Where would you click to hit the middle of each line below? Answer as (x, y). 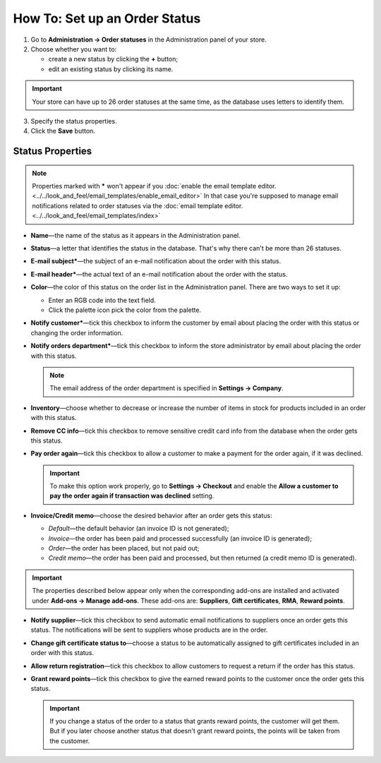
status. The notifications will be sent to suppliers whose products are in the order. (149, 630)
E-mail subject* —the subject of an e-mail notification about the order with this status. (156, 261)
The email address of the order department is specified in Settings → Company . (167, 388)
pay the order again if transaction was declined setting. (132, 496)
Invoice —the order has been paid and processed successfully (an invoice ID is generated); (180, 538)
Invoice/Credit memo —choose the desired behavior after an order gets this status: (151, 515)
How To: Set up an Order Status (107, 18)
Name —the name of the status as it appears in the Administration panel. (136, 235)
